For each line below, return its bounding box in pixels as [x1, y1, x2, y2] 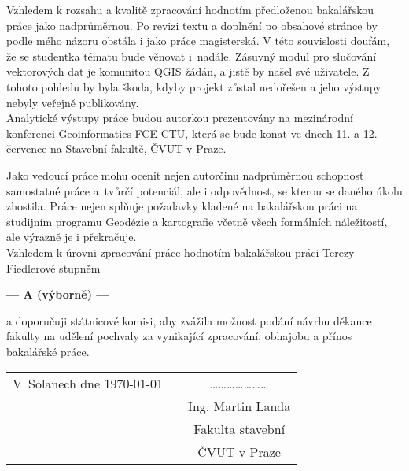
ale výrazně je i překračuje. [6, 228, 137, 245]
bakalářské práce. [6, 343, 90, 359]
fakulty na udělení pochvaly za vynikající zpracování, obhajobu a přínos [6, 328, 352, 344]
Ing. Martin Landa [188, 397, 291, 416]
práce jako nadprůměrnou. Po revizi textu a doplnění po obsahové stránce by [6, 17, 378, 33]
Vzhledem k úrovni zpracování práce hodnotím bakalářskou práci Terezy [6, 243, 355, 260]
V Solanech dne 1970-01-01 [13, 374, 164, 393]
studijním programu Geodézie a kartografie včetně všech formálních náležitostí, [6, 213, 388, 229]
